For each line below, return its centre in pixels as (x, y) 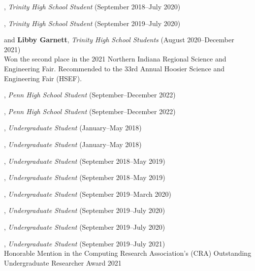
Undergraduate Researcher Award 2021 (63, 262)
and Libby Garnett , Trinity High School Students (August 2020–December (119, 40)
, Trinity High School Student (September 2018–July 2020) (92, 6)
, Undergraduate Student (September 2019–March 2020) (88, 194)
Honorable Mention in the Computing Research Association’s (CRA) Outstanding (128, 253)
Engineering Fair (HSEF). (43, 78)
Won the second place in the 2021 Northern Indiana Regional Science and (115, 59)
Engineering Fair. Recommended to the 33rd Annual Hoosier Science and (114, 68)
